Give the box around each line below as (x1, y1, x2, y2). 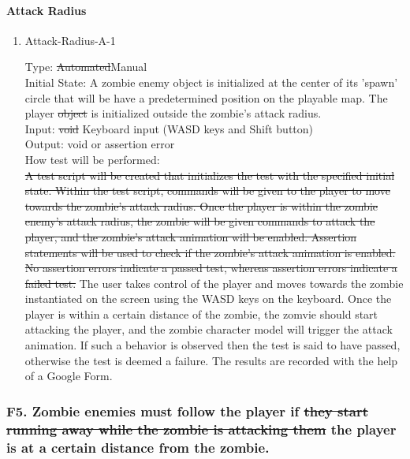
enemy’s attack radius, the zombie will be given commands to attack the (24, 213, 375, 229)
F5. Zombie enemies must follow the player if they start (6, 401, 368, 420)
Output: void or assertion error (24, 136, 175, 152)
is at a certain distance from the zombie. (6, 437, 270, 457)
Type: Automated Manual (24, 58, 147, 75)
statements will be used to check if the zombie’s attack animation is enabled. (24, 244, 396, 260)
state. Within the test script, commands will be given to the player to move (24, 182, 390, 199)
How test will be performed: (24, 151, 160, 167)
